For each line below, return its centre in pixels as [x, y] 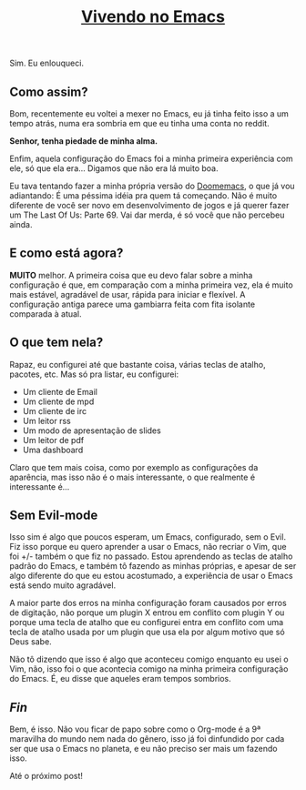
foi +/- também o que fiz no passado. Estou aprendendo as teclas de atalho [151, 556]
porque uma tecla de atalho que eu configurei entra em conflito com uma [147, 623]
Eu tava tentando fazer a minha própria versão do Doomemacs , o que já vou [152, 186]
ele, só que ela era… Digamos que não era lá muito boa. [114, 168]
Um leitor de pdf [53, 440]
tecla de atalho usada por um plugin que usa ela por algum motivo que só [147, 632]
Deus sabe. [31, 642]
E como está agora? [66, 253]
